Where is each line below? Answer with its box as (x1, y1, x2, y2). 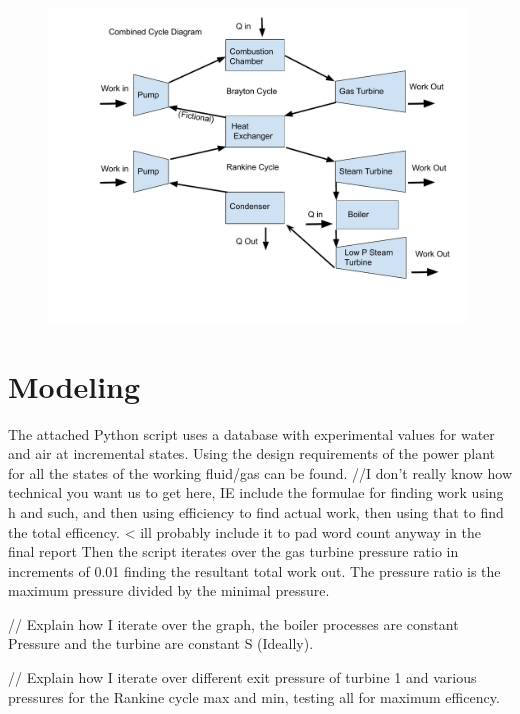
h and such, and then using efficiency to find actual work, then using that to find (8, 501, 504, 522)
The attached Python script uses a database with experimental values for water (8, 423, 495, 444)
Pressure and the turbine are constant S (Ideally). (8, 633, 314, 654)
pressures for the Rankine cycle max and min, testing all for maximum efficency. (8, 686, 500, 707)
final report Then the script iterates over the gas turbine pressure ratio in (8, 541, 459, 562)
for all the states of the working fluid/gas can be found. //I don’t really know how (8, 462, 512, 483)
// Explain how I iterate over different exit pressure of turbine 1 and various (8, 667, 477, 688)
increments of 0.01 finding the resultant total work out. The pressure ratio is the (8, 560, 501, 581)
